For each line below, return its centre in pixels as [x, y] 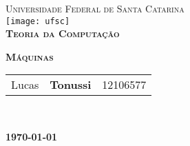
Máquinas [30, 56]
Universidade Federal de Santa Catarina [95, 8]
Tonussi [71, 85]
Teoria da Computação [63, 33]
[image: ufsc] [38, 21]
